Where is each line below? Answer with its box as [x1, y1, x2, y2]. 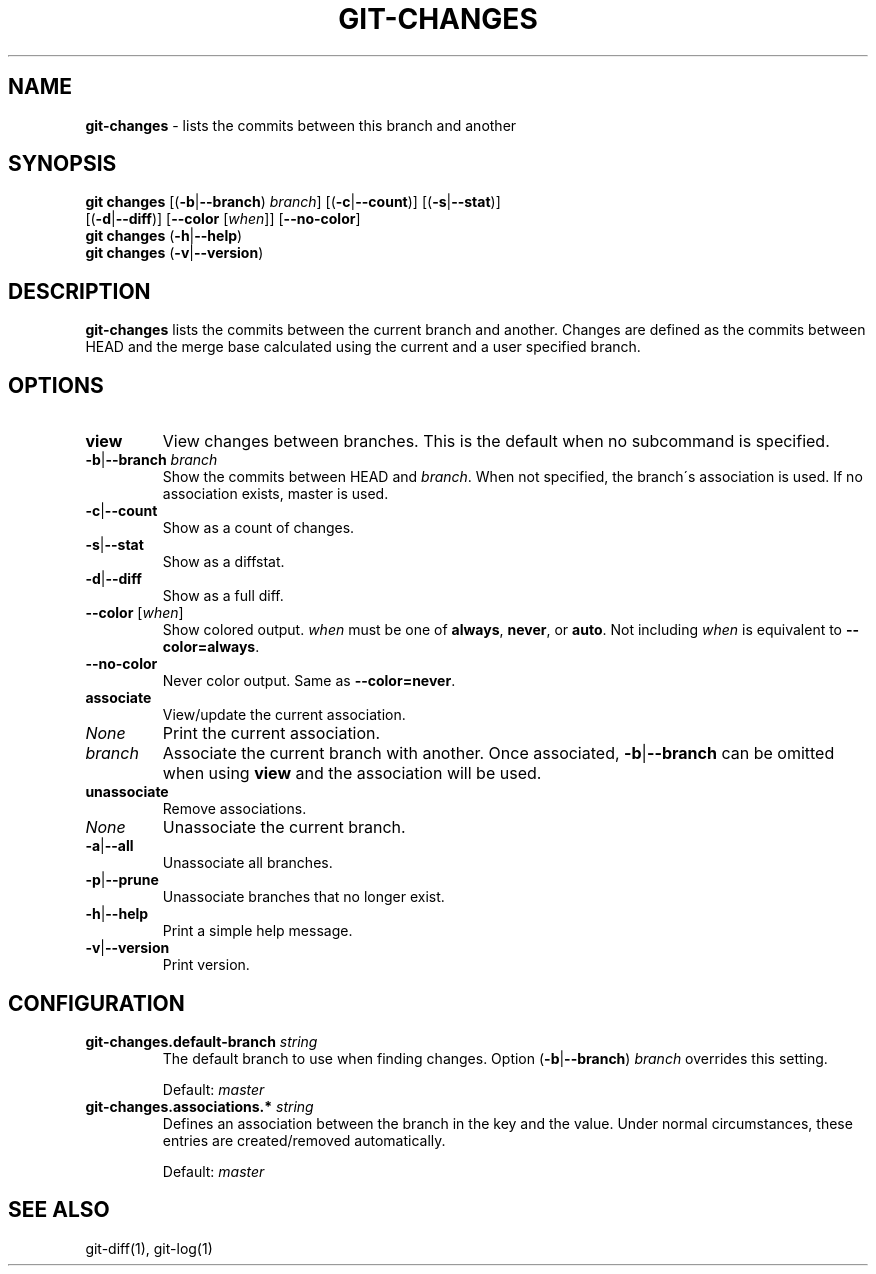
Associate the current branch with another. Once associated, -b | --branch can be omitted [162, 743, 835, 764]
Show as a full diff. [162, 587, 284, 605]
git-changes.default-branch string [85, 1032, 318, 1050]
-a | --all [85, 837, 134, 855]
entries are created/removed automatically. [162, 1131, 446, 1149]
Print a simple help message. [162, 922, 353, 940]
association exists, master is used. [162, 485, 389, 503]
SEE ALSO [8, 1197, 110, 1223]
